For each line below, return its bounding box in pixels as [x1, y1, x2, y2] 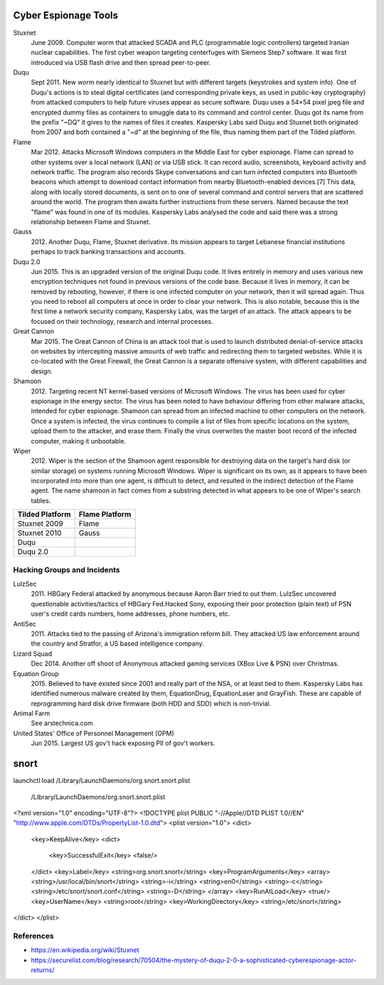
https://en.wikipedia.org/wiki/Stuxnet [31, 946, 140, 954]
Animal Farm [13, 709, 50, 718]
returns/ [31, 966, 55, 974]
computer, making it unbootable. [31, 436, 126, 445]
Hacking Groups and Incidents [13, 564, 120, 574]
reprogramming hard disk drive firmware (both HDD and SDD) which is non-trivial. [31, 699, 272, 707]
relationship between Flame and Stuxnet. [31, 217, 151, 226]
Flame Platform [78, 510, 132, 520]
